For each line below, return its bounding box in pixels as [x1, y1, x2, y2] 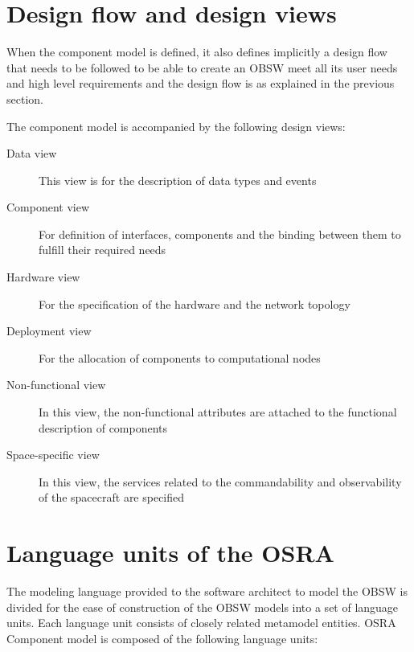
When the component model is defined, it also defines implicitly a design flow [6, 43, 387, 60]
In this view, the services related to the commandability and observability [39, 473, 402, 490]
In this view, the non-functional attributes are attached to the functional [39, 404, 397, 420]
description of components [39, 419, 168, 436]
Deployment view [6, 322, 92, 339]
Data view [6, 145, 57, 162]
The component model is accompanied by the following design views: [6, 117, 346, 134]
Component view [6, 199, 90, 215]
